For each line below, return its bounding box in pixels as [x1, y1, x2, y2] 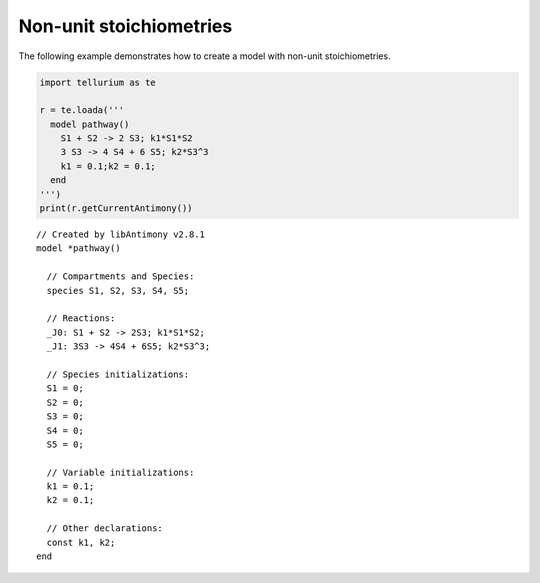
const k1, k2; [46, 536, 116, 548]
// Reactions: [46, 313, 116, 324]
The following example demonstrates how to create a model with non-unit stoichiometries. [18, 50, 391, 62]
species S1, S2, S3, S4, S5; [46, 285, 190, 296]
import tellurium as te [39, 76, 157, 88]
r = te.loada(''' [39, 105, 125, 116]
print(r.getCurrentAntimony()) [39, 203, 194, 214]
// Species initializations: [46, 368, 190, 380]
